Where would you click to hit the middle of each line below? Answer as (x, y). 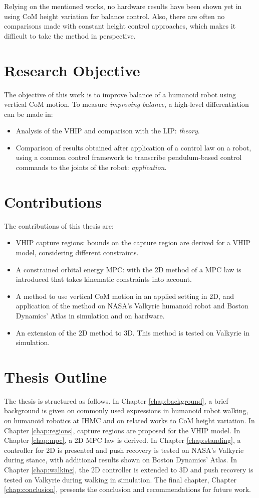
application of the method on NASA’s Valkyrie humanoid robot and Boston (132, 306)
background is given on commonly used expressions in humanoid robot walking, (126, 410)
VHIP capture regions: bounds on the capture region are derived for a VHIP (133, 242)
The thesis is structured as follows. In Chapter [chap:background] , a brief (116, 400)
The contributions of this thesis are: (59, 225)
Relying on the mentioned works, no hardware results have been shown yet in (123, 6)
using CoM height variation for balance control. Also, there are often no (114, 16)
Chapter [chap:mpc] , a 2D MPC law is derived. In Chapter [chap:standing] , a (122, 440)
